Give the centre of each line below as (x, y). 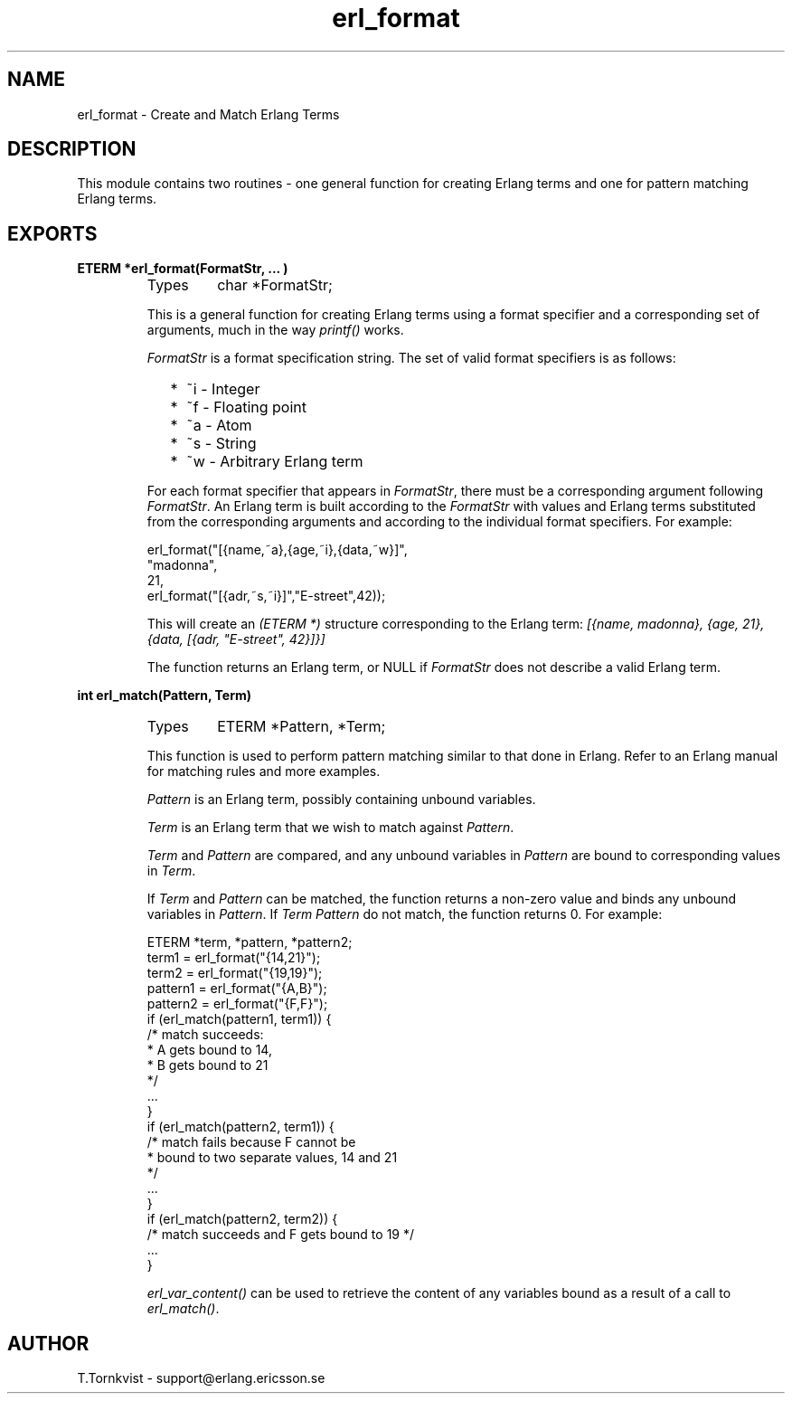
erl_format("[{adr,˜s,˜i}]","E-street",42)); (266, 596)
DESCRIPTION (72, 149)
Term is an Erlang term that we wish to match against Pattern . (330, 828)
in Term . (171, 871)
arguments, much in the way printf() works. (275, 330)
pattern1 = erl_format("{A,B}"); (237, 989)
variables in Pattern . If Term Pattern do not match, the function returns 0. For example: (405, 914)
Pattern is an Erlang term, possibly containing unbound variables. (341, 800)
